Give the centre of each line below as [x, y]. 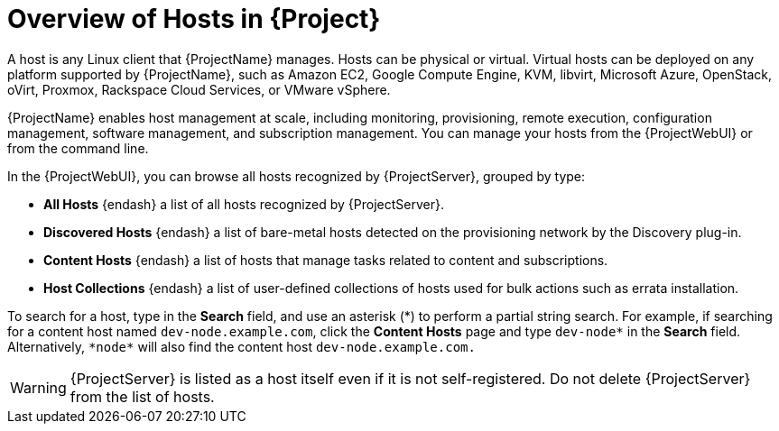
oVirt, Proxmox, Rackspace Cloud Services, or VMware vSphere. [199, 89]
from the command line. [78, 148]
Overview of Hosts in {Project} [194, 19]
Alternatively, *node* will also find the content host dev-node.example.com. [241, 346]
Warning [38, 387]
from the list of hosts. [142, 396]
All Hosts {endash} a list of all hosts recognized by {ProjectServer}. [244, 204]
